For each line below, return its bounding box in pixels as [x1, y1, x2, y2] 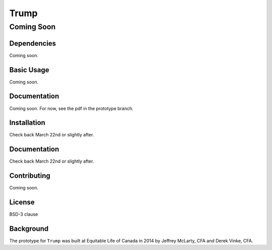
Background [9, 224, 49, 233]
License [9, 198, 35, 207]
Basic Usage [9, 66, 49, 74]
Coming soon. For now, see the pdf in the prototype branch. [9, 105, 133, 111]
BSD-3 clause [9, 211, 38, 217]
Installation [9, 119, 45, 127]
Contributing [9, 172, 50, 180]
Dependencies [9, 39, 56, 47]
